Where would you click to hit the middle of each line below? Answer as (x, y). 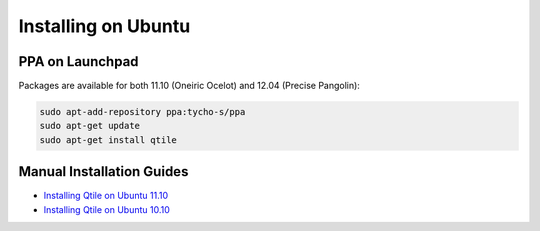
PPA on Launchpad (78, 61)
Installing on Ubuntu (104, 26)
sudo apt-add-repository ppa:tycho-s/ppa (142, 112)
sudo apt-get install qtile (108, 139)
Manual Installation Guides (103, 171)
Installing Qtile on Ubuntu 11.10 (106, 196)
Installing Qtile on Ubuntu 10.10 (106, 209)
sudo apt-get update (89, 126)
